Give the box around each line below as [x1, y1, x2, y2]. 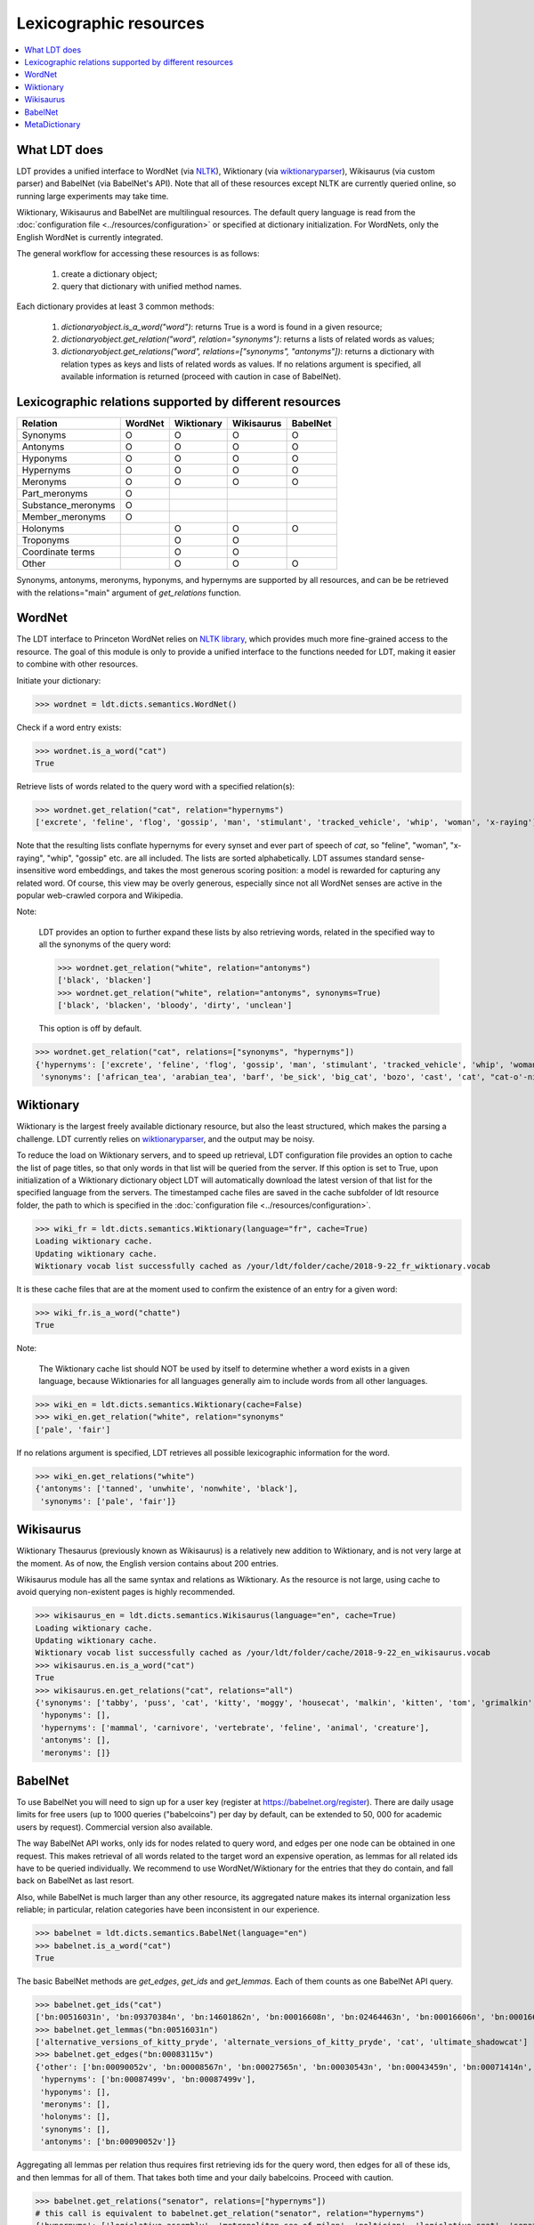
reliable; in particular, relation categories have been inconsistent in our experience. [16, 1905, 320, 1915]
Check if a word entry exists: [16, 722, 122, 732]
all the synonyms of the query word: [38, 939, 172, 950]
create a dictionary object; [61, 268, 158, 279]
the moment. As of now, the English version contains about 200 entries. [16, 1557, 279, 1568]
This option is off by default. [38, 1023, 142, 1034]
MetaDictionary [24, 118, 81, 129]
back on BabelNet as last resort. [16, 1875, 134, 1886]
